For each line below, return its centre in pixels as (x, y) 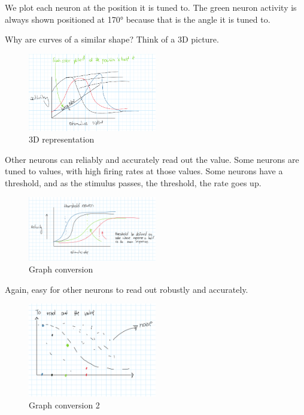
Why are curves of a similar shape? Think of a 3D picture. (112, 39)
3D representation (62, 139)
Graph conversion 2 (64, 405)
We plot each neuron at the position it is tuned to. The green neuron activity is (151, 7)
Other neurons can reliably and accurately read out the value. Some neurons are (152, 159)
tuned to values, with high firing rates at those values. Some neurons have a (144, 171)
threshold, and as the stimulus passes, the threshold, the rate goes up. (133, 182)
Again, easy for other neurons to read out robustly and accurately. (127, 289)
